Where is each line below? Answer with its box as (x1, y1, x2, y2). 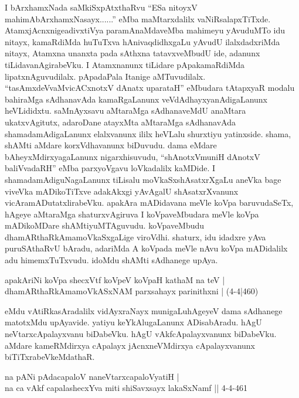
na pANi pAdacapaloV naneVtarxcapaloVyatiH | (5, 370, 179, 382)
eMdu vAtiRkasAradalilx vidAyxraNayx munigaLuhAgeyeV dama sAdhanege (5, 304, 283, 317)
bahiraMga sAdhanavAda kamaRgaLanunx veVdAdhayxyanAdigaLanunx (5, 93, 268, 105)
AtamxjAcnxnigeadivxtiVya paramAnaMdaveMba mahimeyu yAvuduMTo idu (5, 24, 286, 36)
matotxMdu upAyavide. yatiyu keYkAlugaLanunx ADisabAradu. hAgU (5, 316, 262, 328)
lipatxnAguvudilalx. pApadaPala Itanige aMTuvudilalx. (5, 70, 206, 82)
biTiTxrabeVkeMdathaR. (5, 351, 95, 363)
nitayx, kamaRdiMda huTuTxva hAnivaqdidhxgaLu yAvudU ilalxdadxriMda (5, 35, 280, 47)
